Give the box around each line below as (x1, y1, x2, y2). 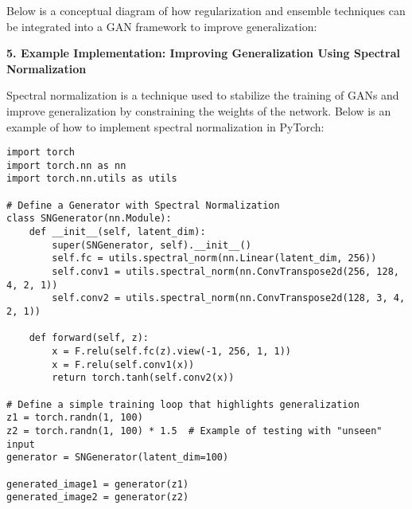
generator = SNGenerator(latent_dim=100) (6, 452, 229, 464)
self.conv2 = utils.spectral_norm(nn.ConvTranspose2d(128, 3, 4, (52, 292, 406, 304)
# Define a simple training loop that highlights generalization (6, 398, 360, 410)
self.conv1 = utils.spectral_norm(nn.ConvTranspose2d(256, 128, (52, 266, 399, 278)
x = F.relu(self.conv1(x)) (52, 358, 195, 370)
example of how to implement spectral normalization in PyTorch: (6, 118, 325, 135)
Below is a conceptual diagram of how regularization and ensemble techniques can (6, 2, 406, 18)
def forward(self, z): (29, 332, 149, 344)
